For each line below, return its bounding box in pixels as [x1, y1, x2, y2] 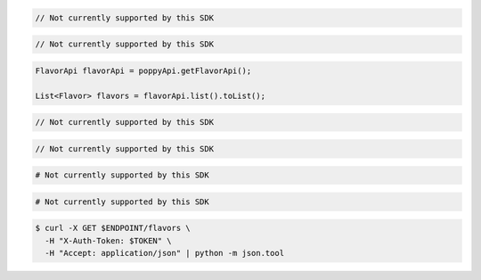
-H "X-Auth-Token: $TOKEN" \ [45, 235, 173, 245]
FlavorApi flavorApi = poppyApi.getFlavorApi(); [35, 65, 252, 76]
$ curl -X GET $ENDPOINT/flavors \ [35, 223, 191, 234]
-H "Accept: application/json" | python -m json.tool [45, 248, 285, 259]
